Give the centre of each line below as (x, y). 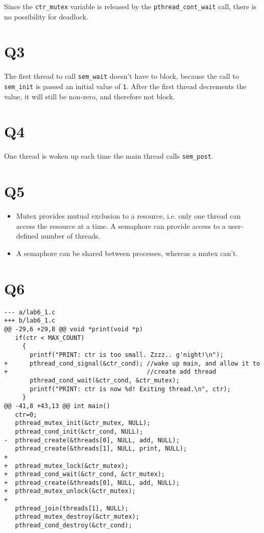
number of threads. (71, 236)
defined (27, 236)
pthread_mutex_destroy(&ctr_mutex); (77, 517)
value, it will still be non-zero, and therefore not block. (90, 96)
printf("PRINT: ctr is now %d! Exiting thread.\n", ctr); (130, 389)
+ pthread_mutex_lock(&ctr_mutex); (66, 466)
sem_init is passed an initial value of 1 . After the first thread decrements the (125, 86)
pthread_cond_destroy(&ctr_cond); (74, 526)
